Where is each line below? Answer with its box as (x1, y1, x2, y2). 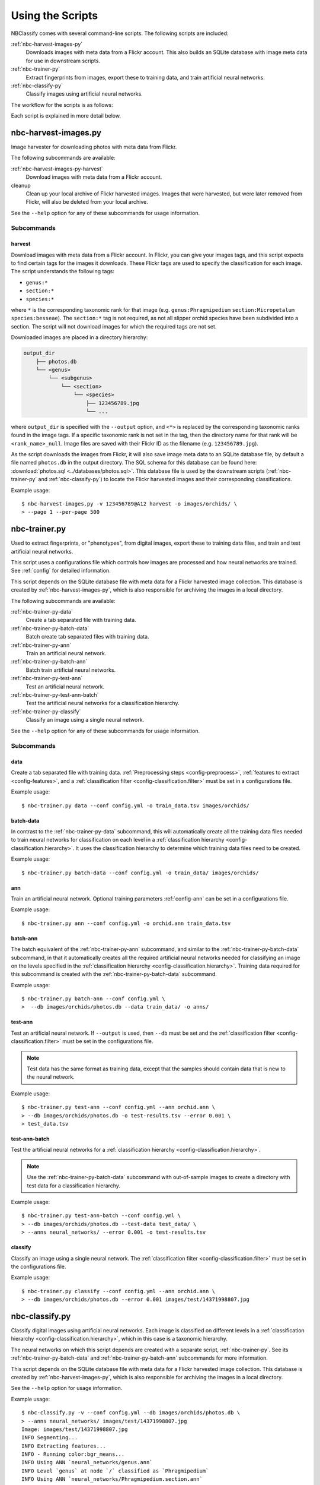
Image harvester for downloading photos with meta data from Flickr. (11, 143, 177, 150)
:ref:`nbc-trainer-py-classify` (11, 707, 81, 715)
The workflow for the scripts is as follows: (11, 101, 114, 108)
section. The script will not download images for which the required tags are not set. (11, 323, 217, 330)
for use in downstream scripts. (25, 57, 101, 64)
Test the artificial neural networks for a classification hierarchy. (25, 700, 180, 707)
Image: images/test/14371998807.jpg (21, 1426, 128, 1433)
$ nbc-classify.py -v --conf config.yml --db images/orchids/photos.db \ (21, 1410, 241, 1416)
